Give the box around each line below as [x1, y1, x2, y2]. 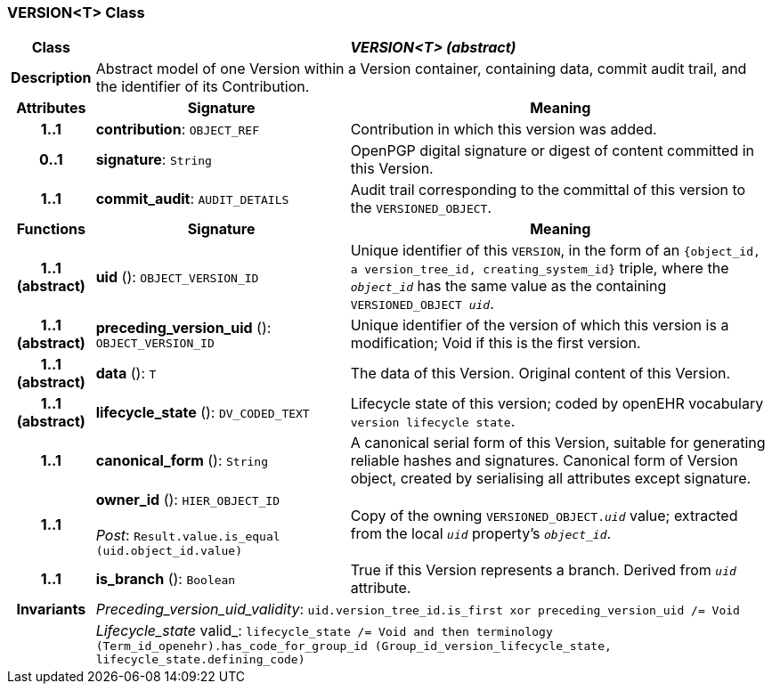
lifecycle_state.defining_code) [95, 653, 305, 667]
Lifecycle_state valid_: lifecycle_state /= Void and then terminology [95, 622, 553, 640]
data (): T [95, 364, 157, 383]
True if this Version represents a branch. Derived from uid [350, 561, 736, 580]
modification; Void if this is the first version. [350, 334, 641, 353]
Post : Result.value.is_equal [95, 526, 280, 545]
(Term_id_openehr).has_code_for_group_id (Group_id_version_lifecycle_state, [95, 639, 612, 654]
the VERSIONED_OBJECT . [350, 199, 492, 217]
